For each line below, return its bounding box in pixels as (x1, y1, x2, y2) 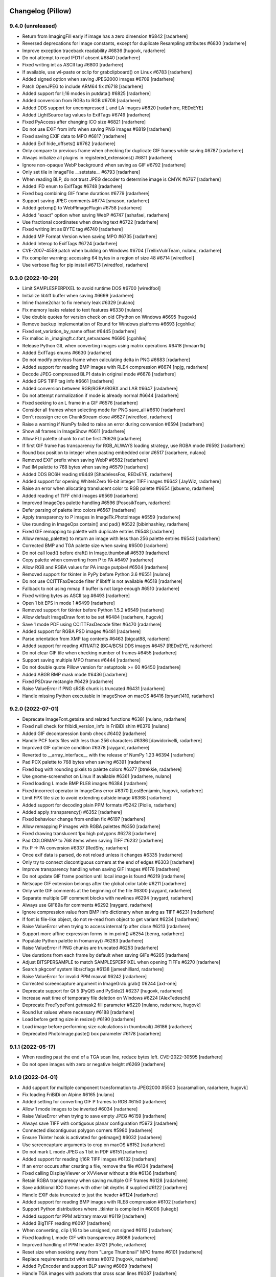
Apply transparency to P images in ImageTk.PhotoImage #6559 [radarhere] (22, 514, 181, 520)
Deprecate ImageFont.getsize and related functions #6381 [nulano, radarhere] (22, 716, 187, 722)
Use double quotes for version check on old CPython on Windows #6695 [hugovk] (22, 314, 197, 320)
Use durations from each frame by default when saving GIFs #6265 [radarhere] (22, 952, 190, 958)
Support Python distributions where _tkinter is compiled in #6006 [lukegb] (22, 1206, 178, 1212)
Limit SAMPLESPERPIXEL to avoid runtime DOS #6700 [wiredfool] (22, 285, 161, 291)
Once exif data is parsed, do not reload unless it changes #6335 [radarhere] (22, 852, 183, 858)
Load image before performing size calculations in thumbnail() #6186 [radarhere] (22, 1023, 193, 1029)
